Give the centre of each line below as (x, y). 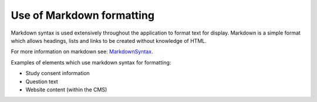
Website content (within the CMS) (66, 89)
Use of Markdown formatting (83, 15)
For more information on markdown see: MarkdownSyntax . (82, 52)
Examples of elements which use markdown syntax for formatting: (91, 62)
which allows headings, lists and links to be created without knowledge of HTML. (109, 40)
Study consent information (58, 73)
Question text (42, 81)
